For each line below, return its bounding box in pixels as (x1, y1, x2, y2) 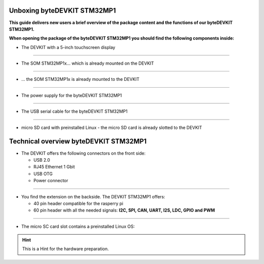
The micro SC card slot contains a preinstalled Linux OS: (21, 223, 135, 229)
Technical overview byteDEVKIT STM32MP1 (9, 137, 147, 145)
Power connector (33, 178, 68, 184)
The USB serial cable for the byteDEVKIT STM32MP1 (21, 108, 128, 115)
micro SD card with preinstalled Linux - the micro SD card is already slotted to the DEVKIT (21, 124, 202, 130)
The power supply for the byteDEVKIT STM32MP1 (21, 92, 122, 98)
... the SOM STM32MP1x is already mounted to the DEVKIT (21, 76, 139, 82)
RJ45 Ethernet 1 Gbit (33, 164, 75, 170)
